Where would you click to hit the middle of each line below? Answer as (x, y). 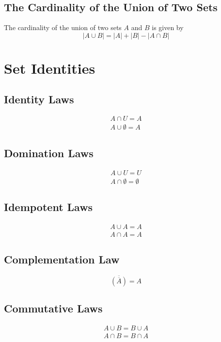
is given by (168, 27)
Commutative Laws (53, 308)
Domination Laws (49, 153)
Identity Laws (39, 99)
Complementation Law (62, 259)
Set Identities (50, 68)
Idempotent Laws (48, 207)
